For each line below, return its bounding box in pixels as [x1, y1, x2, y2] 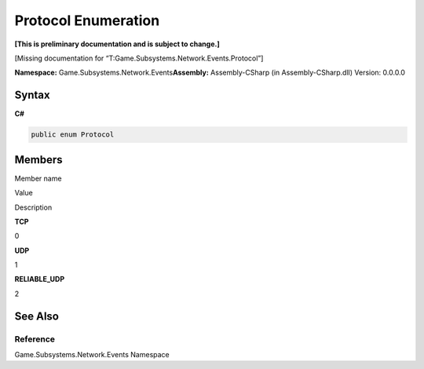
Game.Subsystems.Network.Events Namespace [14, 350, 170, 359]
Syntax [14, 89, 50, 102]
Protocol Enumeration [14, 12, 160, 29]
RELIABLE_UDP [14, 275, 65, 284]
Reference [14, 334, 55, 345]
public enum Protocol [31, 130, 115, 139]
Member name [14, 174, 62, 183]
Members [14, 153, 63, 166]
